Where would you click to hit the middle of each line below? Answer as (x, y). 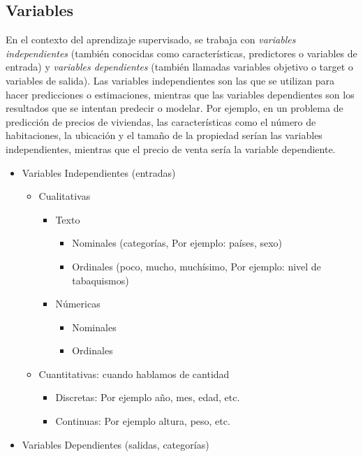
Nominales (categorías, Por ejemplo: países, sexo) (177, 243)
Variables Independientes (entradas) (99, 172)
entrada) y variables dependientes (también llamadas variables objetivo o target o (179, 67)
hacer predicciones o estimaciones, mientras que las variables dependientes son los (180, 94)
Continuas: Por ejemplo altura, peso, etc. (143, 421)
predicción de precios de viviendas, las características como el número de (161, 121)
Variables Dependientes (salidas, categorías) (116, 444)
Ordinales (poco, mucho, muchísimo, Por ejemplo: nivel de (197, 266)
